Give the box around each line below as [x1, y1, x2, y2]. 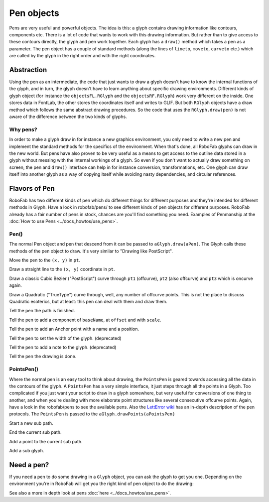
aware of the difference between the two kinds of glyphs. [9, 114, 127, 120]
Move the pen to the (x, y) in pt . [9, 257, 81, 263]
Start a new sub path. [9, 420, 53, 426]
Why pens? [9, 126, 37, 133]
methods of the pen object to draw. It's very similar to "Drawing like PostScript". [9, 248, 173, 254]
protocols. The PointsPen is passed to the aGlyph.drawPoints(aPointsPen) [9, 411, 175, 417]
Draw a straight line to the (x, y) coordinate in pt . [9, 266, 115, 272]
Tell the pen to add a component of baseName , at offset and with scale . [9, 317, 161, 323]
